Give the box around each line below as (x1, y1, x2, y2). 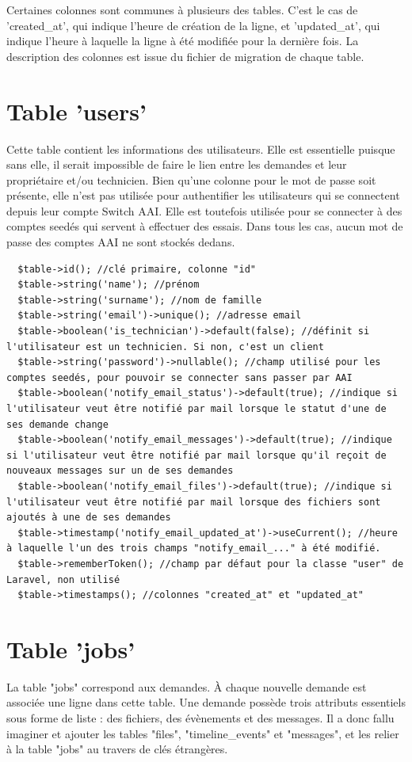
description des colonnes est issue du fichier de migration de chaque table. (6, 48, 364, 64)
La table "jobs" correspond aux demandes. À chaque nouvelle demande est (6, 678, 367, 695)
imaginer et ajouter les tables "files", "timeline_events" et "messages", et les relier (6, 725, 399, 741)
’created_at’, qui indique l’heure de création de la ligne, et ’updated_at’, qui (6, 17, 380, 33)
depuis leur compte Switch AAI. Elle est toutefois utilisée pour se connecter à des (6, 202, 402, 219)
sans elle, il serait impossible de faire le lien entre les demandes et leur (6, 156, 347, 173)
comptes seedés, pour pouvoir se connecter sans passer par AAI (6, 371, 353, 383)
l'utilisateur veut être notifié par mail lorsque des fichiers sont (6, 496, 381, 508)
